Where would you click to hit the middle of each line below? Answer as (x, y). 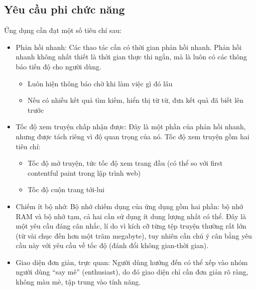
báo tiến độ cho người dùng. (59, 66)
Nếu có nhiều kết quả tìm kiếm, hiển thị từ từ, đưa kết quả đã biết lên (135, 100)
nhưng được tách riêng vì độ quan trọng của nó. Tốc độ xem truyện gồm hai (132, 136)
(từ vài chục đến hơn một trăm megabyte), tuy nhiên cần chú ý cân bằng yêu (134, 235)
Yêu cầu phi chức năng (64, 9)
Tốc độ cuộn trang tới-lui (66, 189)
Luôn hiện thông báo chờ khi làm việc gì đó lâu (100, 83)
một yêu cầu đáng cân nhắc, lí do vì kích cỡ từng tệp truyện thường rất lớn (131, 226)
